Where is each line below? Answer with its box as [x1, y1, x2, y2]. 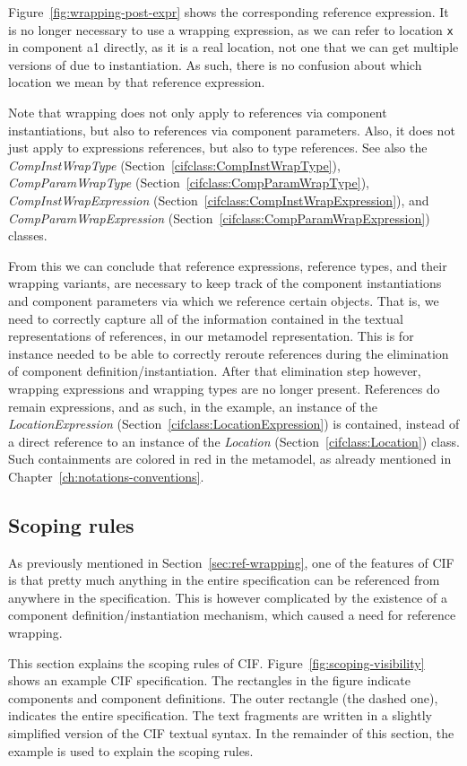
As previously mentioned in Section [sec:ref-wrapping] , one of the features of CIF [8, 553, 454, 571]
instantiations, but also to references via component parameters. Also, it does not [8, 120, 455, 139]
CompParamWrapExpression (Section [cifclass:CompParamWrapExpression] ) [8, 208, 430, 227]
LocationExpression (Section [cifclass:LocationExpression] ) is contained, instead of [8, 414, 460, 433]
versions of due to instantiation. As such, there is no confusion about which [8, 55, 422, 74]
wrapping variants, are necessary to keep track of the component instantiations [8, 274, 442, 292]
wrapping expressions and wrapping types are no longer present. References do [8, 379, 440, 397]
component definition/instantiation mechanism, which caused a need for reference [8, 605, 456, 624]
